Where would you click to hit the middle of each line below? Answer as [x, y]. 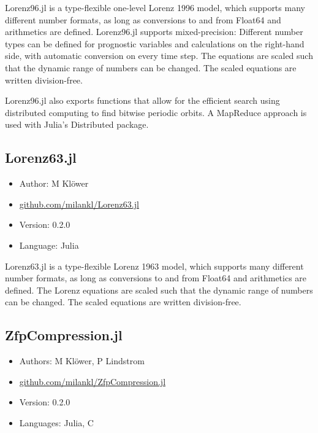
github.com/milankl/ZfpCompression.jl [93, 381]
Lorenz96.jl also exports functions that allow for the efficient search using [142, 100]
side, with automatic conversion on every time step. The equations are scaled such [159, 56]
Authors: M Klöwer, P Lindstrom [82, 361]
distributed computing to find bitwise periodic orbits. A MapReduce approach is [156, 112]
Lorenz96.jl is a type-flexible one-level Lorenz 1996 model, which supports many [155, 7]
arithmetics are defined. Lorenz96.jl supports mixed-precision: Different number [154, 32]
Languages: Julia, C [56, 422]
